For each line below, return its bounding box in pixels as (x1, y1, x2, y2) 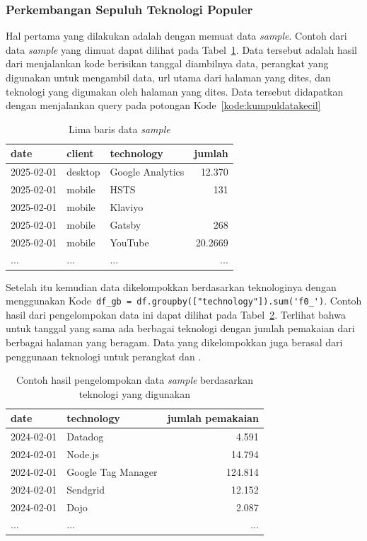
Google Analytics (110, 164, 185, 179)
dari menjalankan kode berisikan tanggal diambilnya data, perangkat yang (6, 56, 329, 71)
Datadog (66, 429, 104, 444)
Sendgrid (66, 482, 105, 496)
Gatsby (110, 217, 141, 232)
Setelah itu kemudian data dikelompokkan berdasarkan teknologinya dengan (6, 279, 337, 294)
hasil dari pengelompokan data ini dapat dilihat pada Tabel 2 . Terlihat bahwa (6, 307, 346, 321)
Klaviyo (110, 199, 144, 214)
